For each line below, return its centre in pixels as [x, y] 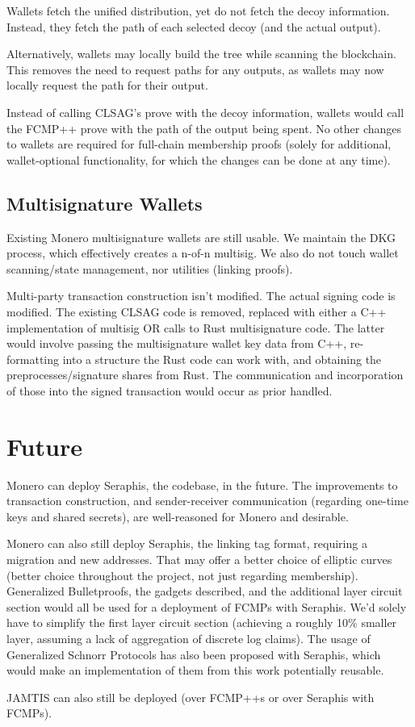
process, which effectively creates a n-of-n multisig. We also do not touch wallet [203, 253]
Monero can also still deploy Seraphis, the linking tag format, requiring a [187, 543]
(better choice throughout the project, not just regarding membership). [182, 575]
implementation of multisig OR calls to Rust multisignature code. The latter [196, 327]
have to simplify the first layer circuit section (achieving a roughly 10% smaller [202, 623]
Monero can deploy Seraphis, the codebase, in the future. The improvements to [202, 485]
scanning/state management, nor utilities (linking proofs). [150, 268]
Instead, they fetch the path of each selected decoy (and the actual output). [194, 26]
